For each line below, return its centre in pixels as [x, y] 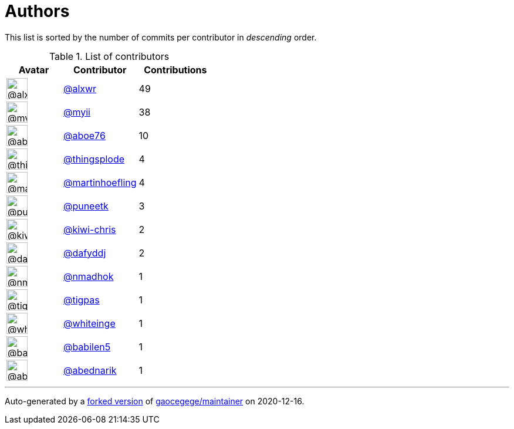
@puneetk [86, 206]
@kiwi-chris [89, 229]
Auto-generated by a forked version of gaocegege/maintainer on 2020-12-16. [155, 401]
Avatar [34, 70]
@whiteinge [89, 323]
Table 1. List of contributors [109, 56]
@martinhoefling [100, 182]
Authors [37, 11]
